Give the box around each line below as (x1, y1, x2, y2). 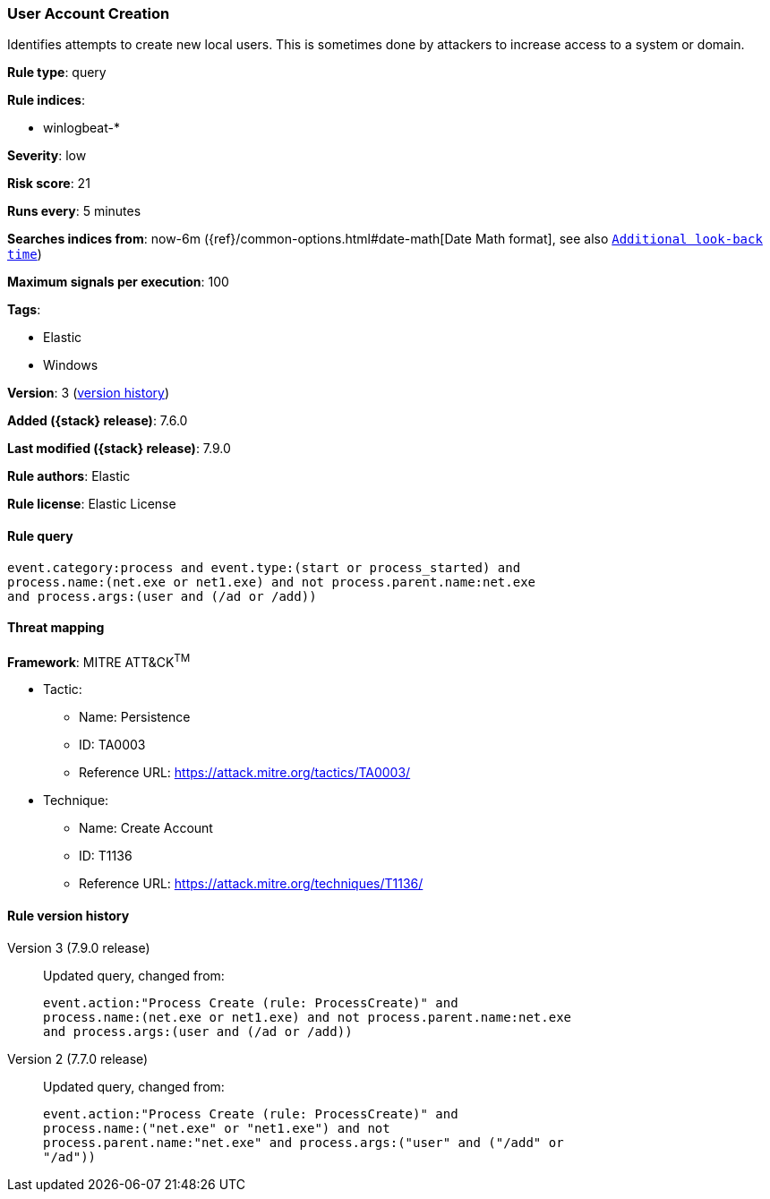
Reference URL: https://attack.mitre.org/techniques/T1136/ (79, 876, 423, 892)
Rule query (7, 527, 73, 544)
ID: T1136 (79, 848, 133, 864)
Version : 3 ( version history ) (7, 385, 170, 401)
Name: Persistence (79, 709, 191, 725)
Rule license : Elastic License (7, 496, 176, 512)
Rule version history (7, 908, 130, 924)
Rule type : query (7, 64, 107, 81)
